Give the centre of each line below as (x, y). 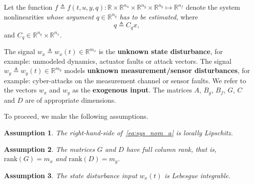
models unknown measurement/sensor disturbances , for (157, 70)
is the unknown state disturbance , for (161, 51)
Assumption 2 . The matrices (49, 149)
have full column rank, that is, (171, 149)
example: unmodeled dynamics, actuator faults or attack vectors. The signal (118, 61)
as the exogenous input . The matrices (132, 90)
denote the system (213, 7)
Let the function (28, 7)
